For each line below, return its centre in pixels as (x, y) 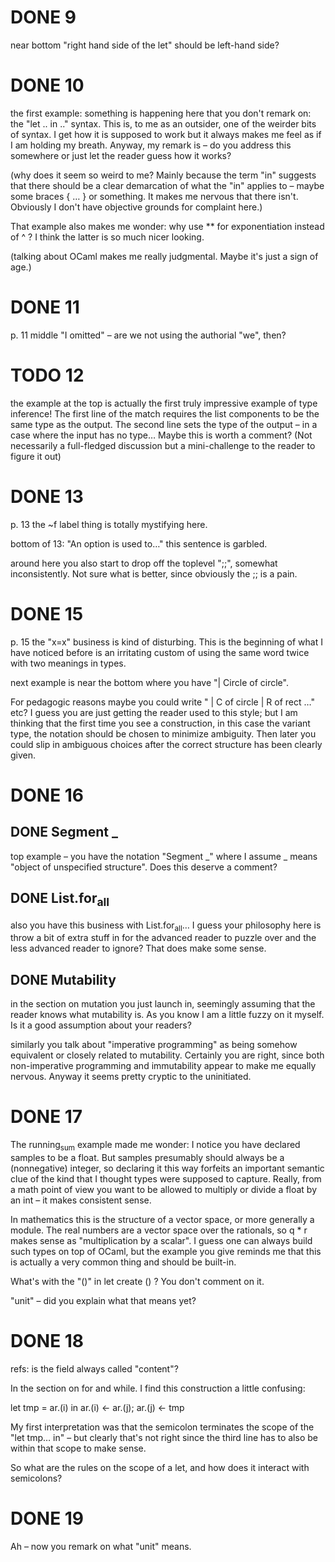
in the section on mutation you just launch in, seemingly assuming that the (163, 1004)
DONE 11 (45, 307)
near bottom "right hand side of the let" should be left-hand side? (145, 45)
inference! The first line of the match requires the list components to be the (165, 413)
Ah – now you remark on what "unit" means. (101, 1546)
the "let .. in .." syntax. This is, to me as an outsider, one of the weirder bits (163, 123)
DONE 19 (47, 1518)
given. (23, 755)
